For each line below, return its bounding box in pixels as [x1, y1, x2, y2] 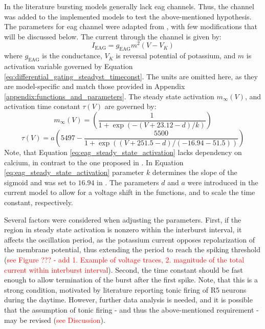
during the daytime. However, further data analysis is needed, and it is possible [4, 294, 253, 305]
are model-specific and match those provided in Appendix [4, 81, 185, 92]
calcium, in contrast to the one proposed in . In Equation [4, 157, 184, 167]
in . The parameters [97, 177, 159, 187]
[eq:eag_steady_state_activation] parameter [4, 167, 144, 178]
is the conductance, [42, 50, 102, 61]
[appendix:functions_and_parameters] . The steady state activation [4, 91, 214, 101]
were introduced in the [187, 177, 258, 187]
